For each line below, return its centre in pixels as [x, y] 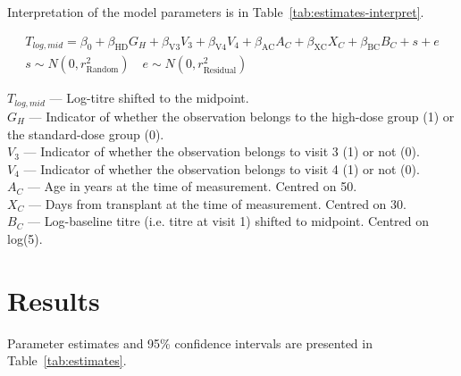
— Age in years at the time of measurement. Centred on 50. [192, 186]
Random [102, 69]
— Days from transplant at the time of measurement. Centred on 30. [218, 203]
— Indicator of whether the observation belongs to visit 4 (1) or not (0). [222, 168]
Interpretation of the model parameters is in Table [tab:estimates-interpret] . [216, 12]
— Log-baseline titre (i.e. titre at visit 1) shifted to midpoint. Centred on [229, 221]
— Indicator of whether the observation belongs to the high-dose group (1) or [242, 116]
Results [54, 300]
